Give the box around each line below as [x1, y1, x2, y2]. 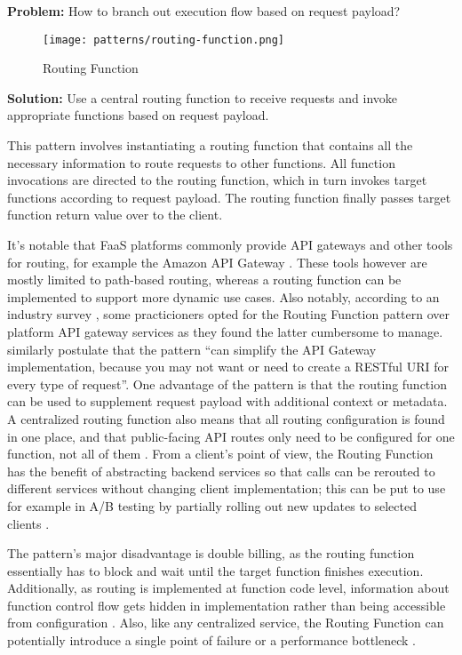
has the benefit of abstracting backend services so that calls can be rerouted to [7, 461, 435, 480]
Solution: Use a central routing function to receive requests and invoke [7, 88, 398, 107]
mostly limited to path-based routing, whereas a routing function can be [7, 270, 402, 289]
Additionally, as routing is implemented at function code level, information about [7, 579, 450, 597]
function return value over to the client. [7, 205, 223, 224]
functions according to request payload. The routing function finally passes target [7, 188, 451, 206]
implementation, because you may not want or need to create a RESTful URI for [7, 357, 449, 376]
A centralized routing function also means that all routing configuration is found [7, 409, 445, 427]
